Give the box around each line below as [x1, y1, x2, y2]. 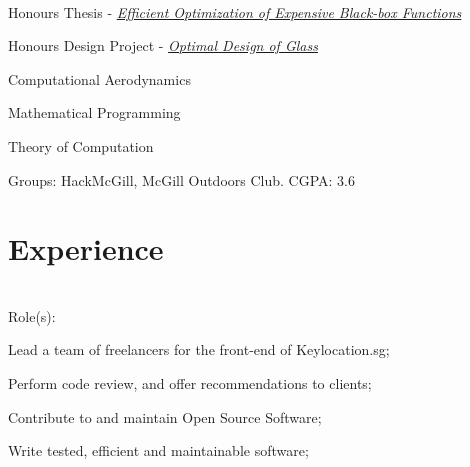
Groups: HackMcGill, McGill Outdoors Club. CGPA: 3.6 [8, 169, 355, 190]
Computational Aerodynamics [8, 68, 191, 89]
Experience [8, 228, 164, 269]
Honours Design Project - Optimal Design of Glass [8, 35, 318, 56]
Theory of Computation [8, 135, 154, 156]
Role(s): [8, 305, 56, 326]
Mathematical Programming [8, 102, 181, 123]
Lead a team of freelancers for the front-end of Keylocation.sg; [8, 339, 390, 360]
